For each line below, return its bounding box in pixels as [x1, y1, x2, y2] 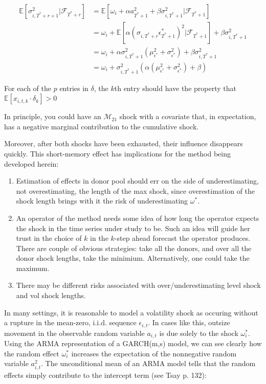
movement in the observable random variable [4, 327, 145, 338]
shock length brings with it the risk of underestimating [16, 195, 188, 206]
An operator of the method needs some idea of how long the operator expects [16, 212, 259, 223]
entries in [59, 82, 88, 93]
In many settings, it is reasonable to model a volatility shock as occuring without [4, 307, 258, 318]
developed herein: [4, 158, 59, 169]
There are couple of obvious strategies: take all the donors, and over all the [16, 242, 252, 253]
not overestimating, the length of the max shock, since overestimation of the [16, 185, 255, 196]
